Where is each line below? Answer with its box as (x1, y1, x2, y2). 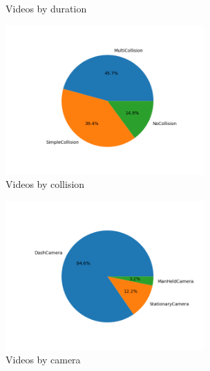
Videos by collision (6, 177, 85, 191)
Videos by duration (6, 1, 87, 15)
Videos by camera (6, 352, 81, 367)
